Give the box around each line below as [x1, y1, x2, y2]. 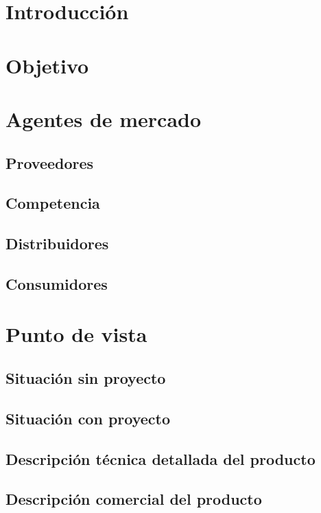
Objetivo [5, 51, 89, 79]
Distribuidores [5, 233, 109, 254]
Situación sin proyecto [5, 367, 166, 389]
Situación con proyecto [5, 407, 171, 429]
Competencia [5, 192, 100, 214]
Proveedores [5, 152, 94, 173]
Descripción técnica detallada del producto [5, 448, 316, 469]
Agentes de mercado [5, 104, 202, 133]
